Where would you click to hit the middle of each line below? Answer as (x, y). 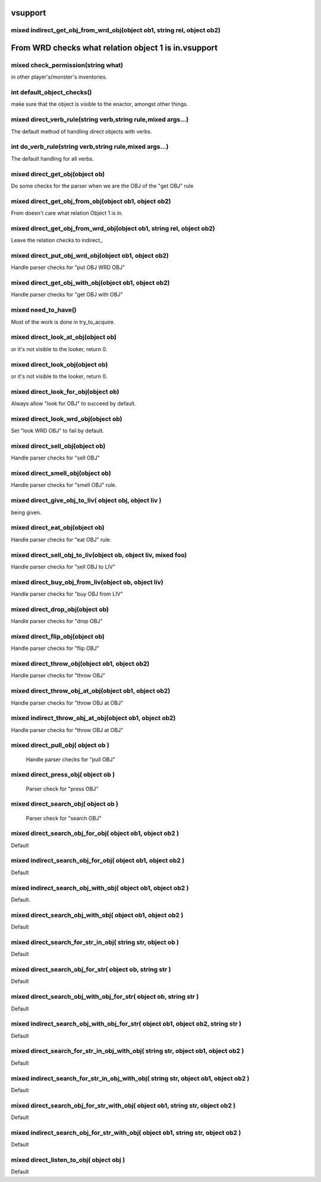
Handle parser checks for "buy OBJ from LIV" (67, 594)
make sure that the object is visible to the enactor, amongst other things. (100, 104)
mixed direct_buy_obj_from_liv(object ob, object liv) (87, 582)
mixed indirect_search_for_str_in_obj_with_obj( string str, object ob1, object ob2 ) (130, 1078)
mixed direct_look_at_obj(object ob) (64, 337)
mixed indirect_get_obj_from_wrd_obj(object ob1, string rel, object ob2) (116, 30)
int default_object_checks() (51, 92)
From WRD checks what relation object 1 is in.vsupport (114, 48)
